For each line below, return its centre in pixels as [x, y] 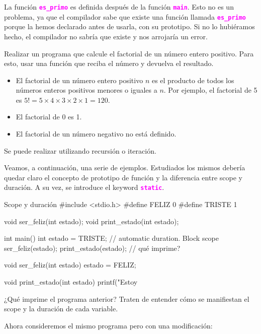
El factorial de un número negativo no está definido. [96, 134]
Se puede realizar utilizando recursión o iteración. [80, 150]
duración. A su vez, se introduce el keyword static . [84, 187]
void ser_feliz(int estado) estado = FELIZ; [70, 265]
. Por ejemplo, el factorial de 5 [210, 90]
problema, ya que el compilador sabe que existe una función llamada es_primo [125, 16]
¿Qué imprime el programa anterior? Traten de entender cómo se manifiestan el [127, 298]
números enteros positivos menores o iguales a [86, 90]
